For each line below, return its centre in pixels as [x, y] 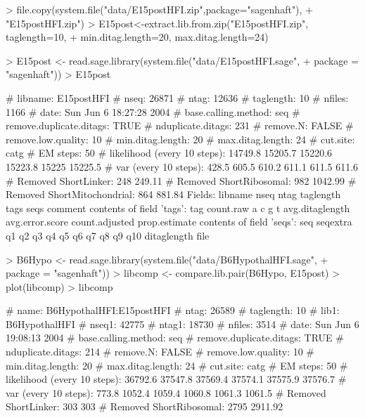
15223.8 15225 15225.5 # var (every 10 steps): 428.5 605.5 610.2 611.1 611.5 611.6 [182, 166]
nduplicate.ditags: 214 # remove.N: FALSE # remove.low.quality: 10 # [160, 352]
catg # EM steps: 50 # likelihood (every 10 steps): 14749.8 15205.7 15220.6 [169, 153]
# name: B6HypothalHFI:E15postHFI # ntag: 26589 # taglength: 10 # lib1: [173, 310]
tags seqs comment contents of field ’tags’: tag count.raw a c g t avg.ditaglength [178, 208]
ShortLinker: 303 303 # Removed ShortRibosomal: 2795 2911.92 [145, 406]
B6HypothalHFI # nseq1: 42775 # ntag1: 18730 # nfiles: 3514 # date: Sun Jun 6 [182, 324]
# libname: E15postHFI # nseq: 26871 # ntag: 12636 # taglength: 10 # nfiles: [177, 97]
